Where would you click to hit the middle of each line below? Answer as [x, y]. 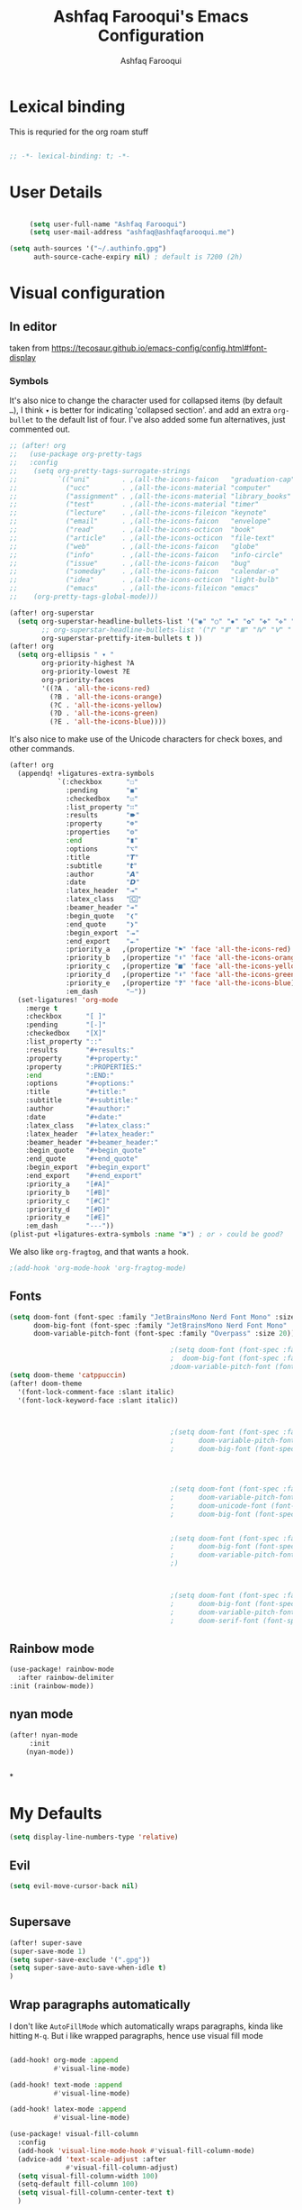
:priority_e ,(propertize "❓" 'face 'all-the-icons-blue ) [181, 983]
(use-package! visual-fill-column [74, 2134]
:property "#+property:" [82, 1058]
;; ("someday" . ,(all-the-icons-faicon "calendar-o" [144, 571]
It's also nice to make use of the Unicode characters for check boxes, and [146, 739]
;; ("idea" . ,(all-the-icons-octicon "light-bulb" [144, 580]
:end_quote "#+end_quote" [82, 1159]
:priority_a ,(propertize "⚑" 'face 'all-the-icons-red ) [179, 950]
